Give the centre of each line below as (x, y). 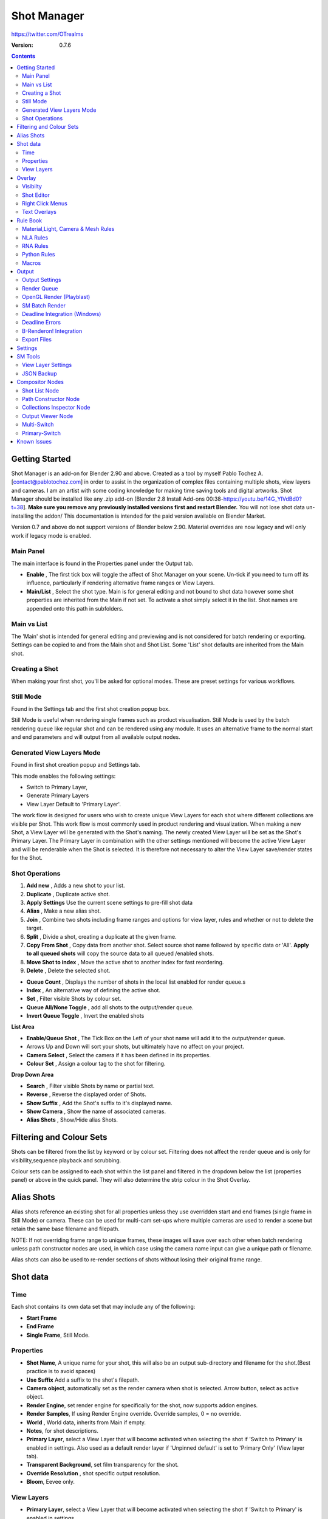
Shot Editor (36, 195)
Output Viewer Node (48, 416)
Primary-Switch (41, 433)
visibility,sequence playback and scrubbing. (66, 1160)
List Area (23, 1027)
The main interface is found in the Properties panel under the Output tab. (102, 563)
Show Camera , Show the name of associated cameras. (96, 1111)
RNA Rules (35, 245)
